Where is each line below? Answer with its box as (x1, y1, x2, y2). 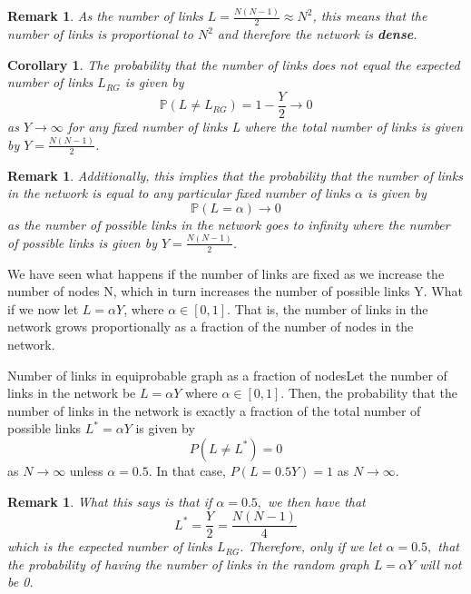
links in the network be (7, 383, 136, 402)
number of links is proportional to (7, 25, 193, 44)
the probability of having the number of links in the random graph (7, 554, 369, 573)
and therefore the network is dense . (217, 25, 417, 44)
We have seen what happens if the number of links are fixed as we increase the (7, 263, 445, 282)
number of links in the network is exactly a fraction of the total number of (7, 401, 421, 420)
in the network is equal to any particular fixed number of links (7, 183, 350, 203)
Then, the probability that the (288, 383, 457, 402)
